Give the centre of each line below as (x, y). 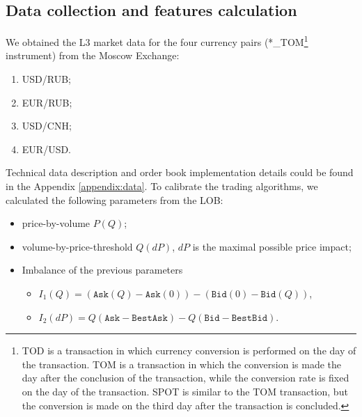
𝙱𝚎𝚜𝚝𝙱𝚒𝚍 (250, 318)
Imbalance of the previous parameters (102, 270)
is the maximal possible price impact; (272, 246)
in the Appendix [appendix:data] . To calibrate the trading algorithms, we (162, 186)
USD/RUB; (46, 79)
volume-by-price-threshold (77, 246)
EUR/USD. (47, 149)
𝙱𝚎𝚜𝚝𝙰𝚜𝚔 (150, 318)
